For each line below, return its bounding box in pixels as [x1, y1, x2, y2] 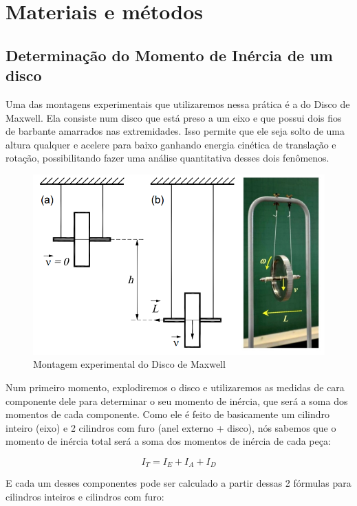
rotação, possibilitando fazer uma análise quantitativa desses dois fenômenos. [6, 151, 329, 165]
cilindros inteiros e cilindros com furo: [6, 489, 164, 503]
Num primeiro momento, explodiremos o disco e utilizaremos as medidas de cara [6, 379, 345, 394]
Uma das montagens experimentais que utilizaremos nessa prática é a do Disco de [6, 96, 350, 111]
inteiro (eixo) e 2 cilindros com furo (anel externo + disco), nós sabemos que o [6, 420, 336, 434]
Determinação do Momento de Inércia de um [6, 44, 333, 65]
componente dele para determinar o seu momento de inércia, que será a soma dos [6, 393, 348, 408]
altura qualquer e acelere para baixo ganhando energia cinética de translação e [6, 137, 336, 151]
